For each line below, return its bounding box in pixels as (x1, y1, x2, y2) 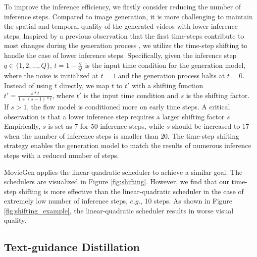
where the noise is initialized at (4, 70, 99, 81)
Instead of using (4, 80, 52, 90)
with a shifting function (132, 80, 204, 90)
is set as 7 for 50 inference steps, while (48, 121, 164, 131)
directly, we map (59, 80, 109, 90)
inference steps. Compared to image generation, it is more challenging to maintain (4, 11, 253, 21)
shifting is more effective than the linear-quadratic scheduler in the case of (18, 186, 244, 196)
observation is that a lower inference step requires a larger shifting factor (4, 111, 225, 121)
